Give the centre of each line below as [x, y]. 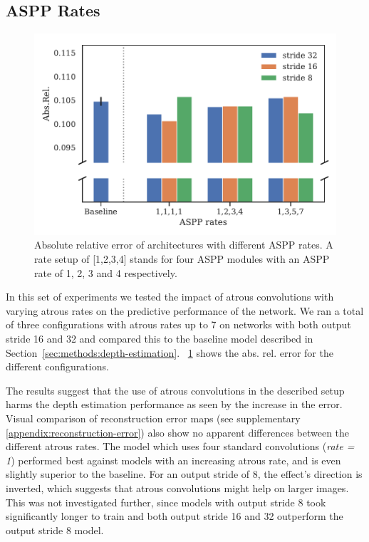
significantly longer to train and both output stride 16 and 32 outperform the [175, 516]
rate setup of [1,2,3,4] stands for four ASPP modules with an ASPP [182, 259]
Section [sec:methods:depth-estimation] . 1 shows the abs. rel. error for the [170, 352]
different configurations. [57, 366]
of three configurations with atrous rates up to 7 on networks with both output [178, 324]
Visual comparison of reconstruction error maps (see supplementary [153, 418]
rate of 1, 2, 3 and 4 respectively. [106, 272]
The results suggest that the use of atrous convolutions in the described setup [175, 390]
